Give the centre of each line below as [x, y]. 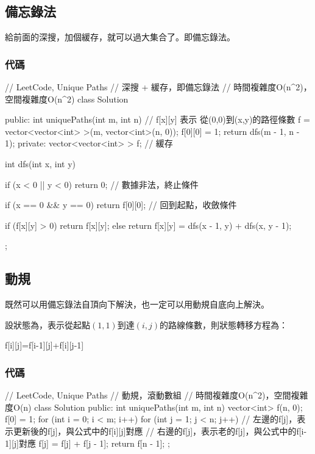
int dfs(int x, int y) [40, 163]
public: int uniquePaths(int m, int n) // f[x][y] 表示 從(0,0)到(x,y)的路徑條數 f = [157, 119]
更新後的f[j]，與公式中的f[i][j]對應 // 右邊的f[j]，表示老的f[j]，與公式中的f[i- [160, 431]
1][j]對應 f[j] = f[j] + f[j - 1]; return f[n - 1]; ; [87, 443]
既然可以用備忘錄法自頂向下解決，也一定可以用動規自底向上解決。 [137, 304]
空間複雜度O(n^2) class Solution [67, 99]
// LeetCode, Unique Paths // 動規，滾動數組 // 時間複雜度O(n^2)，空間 [148, 395]
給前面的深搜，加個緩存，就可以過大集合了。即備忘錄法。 [120, 37]
